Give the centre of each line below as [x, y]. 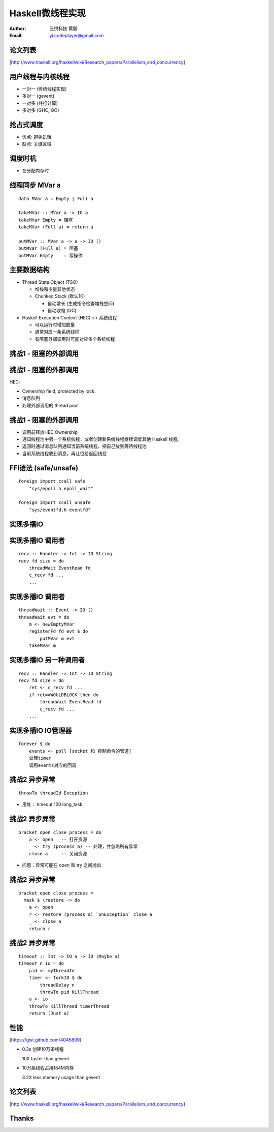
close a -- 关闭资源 [58, 854]
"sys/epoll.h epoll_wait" [61, 488]
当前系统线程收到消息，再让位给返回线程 [64, 453]
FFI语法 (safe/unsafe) [44, 468]
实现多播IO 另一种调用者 [47, 660]
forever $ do [35, 744]
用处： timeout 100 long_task [52, 805]
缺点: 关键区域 [37, 144]
